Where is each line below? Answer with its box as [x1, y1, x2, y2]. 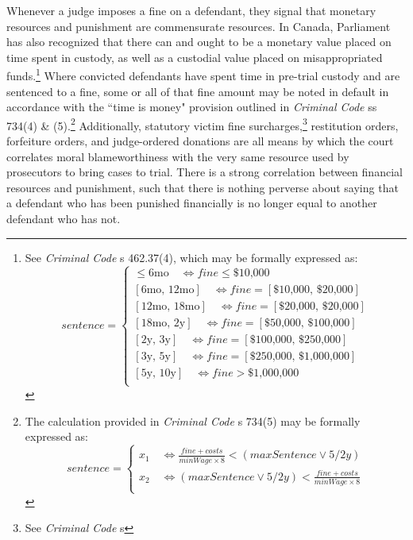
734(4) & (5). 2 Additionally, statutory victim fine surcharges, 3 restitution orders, [6, 114, 399, 133]
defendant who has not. [6, 210, 121, 227]
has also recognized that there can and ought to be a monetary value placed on [6, 33, 392, 50]
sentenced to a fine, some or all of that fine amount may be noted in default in [6, 83, 389, 99]
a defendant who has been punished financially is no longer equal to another [6, 195, 377, 211]
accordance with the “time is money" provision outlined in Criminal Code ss [6, 98, 377, 115]
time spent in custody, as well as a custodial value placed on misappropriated [6, 48, 383, 65]
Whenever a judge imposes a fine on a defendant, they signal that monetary [6, 2, 376, 18]
